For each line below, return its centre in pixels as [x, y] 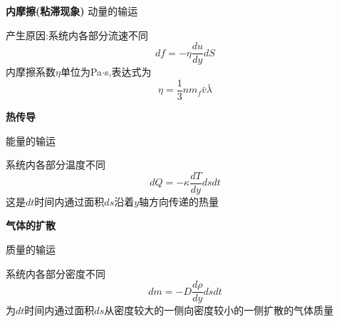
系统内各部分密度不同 [56, 273]
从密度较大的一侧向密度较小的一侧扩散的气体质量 [219, 310]
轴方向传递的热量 [179, 201]
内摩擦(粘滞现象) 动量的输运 [72, 11]
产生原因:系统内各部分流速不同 [77, 35]
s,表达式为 [128, 72]
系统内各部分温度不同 [56, 165]
